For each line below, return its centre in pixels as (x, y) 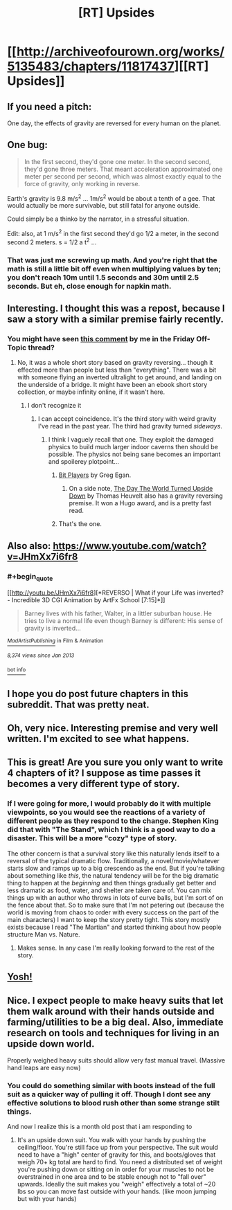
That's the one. (80, 524)
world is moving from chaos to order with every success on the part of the (113, 912)
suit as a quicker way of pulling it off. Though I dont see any (109, 1094)
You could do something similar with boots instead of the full (111, 1085)
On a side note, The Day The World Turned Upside (141, 489)
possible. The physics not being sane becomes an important (134, 454)
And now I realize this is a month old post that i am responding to (100, 1127)
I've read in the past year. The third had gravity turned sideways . (130, 426)
